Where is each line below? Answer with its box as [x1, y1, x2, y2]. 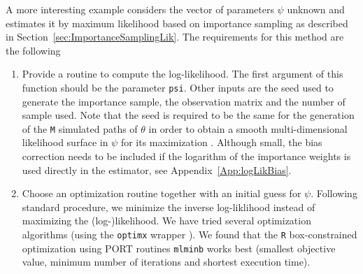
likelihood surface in [22, 135, 108, 150]
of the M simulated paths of [22, 121, 138, 136]
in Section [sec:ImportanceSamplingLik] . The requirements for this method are [6, 29, 344, 44]
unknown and [287, 2, 345, 16]
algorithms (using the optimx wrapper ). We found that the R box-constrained [22, 227, 357, 242]
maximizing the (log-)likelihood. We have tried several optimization [22, 213, 311, 228]
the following [6, 43, 61, 57]
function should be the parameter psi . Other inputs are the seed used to [22, 80, 334, 94]
